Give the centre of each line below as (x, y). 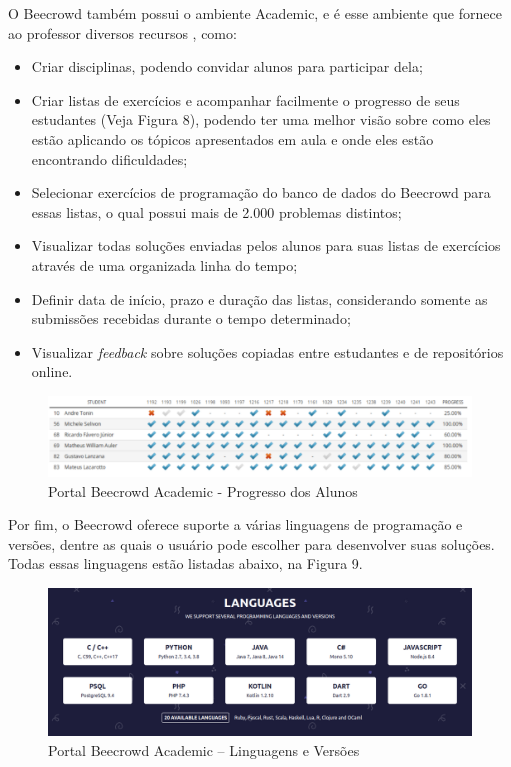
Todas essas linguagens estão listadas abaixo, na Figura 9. (185, 563)
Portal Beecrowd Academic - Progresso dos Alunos (203, 490)
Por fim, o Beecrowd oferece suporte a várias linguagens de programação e (235, 524)
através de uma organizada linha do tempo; (164, 264)
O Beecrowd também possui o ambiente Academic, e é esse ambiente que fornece (255, 13)
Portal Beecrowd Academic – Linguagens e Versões (204, 749)
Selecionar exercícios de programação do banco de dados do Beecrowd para (261, 192)
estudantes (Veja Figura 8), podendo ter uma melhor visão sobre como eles (261, 119)
